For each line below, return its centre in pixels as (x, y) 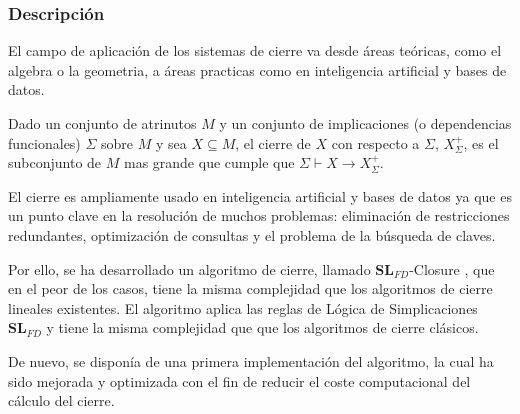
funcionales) (44, 142)
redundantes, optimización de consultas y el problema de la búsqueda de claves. (252, 234)
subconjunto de (55, 162)
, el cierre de (273, 142)
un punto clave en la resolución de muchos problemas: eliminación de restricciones (259, 215)
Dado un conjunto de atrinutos (102, 123)
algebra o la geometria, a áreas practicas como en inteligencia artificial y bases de (257, 69)
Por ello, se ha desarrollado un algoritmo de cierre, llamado (189, 268)
